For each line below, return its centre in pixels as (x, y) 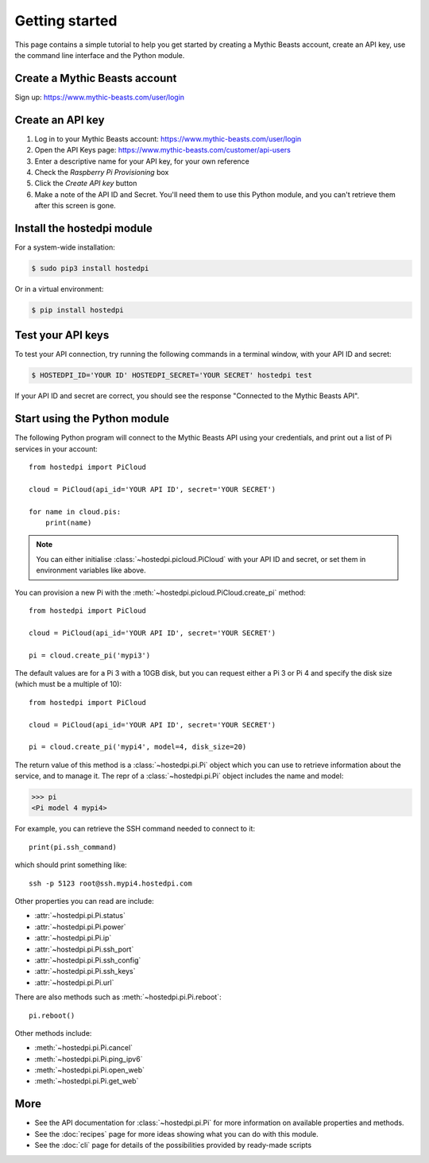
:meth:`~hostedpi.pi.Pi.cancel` (84, 1048)
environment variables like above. (91, 570)
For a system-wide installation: (65, 247)
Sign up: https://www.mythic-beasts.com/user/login (100, 97)
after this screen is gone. (75, 206)
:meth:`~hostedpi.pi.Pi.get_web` (87, 1081)
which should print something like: (71, 865)
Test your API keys (62, 335)
